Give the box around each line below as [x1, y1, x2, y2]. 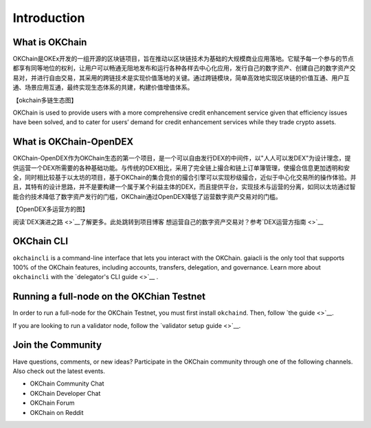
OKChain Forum [30, 399, 75, 407]
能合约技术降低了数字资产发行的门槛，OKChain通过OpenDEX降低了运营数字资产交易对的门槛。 [12, 192, 282, 200]
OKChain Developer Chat [30, 389, 101, 397]
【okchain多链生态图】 [12, 96, 78, 104]
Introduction [12, 10, 85, 25]
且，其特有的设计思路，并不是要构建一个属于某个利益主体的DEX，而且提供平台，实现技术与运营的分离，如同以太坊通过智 [12, 182, 357, 191]
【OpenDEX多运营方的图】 [12, 205, 89, 213]
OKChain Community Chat [30, 379, 104, 388]
